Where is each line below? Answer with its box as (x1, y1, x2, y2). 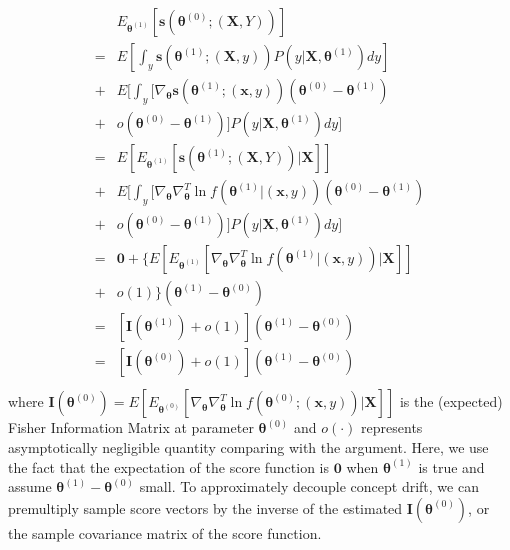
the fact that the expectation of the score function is (8, 456, 330, 477)
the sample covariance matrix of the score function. (8, 522, 322, 543)
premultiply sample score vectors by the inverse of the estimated (8, 497, 403, 518)
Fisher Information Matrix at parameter (8, 417, 254, 438)
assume (8, 476, 52, 497)
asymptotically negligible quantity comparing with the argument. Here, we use (8, 437, 489, 457)
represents (361, 417, 423, 438)
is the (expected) (399, 391, 503, 412)
